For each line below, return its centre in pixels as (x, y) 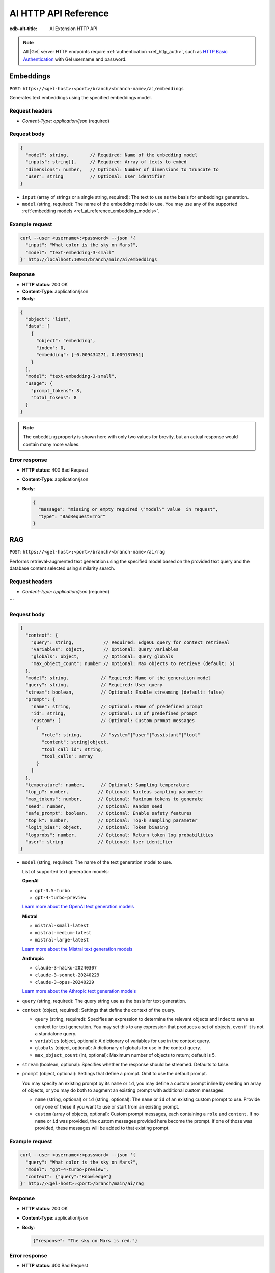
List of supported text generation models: (66, 871)
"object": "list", (48, 319)
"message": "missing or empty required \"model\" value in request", (128, 509)
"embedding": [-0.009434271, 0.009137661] (90, 355)
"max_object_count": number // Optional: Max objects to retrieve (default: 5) (133, 664)
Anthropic (33, 958)
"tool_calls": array (67, 756)
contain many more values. (51, 444)
